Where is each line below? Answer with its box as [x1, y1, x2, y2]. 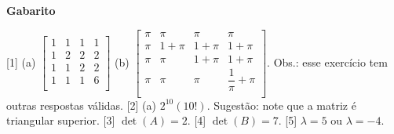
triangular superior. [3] [6, 112, 115, 129]
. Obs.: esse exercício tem [267, 53, 388, 70]
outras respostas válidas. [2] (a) [6, 96, 157, 113]
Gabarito [6, 2, 56, 18]
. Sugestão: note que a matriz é [206, 96, 356, 113]
